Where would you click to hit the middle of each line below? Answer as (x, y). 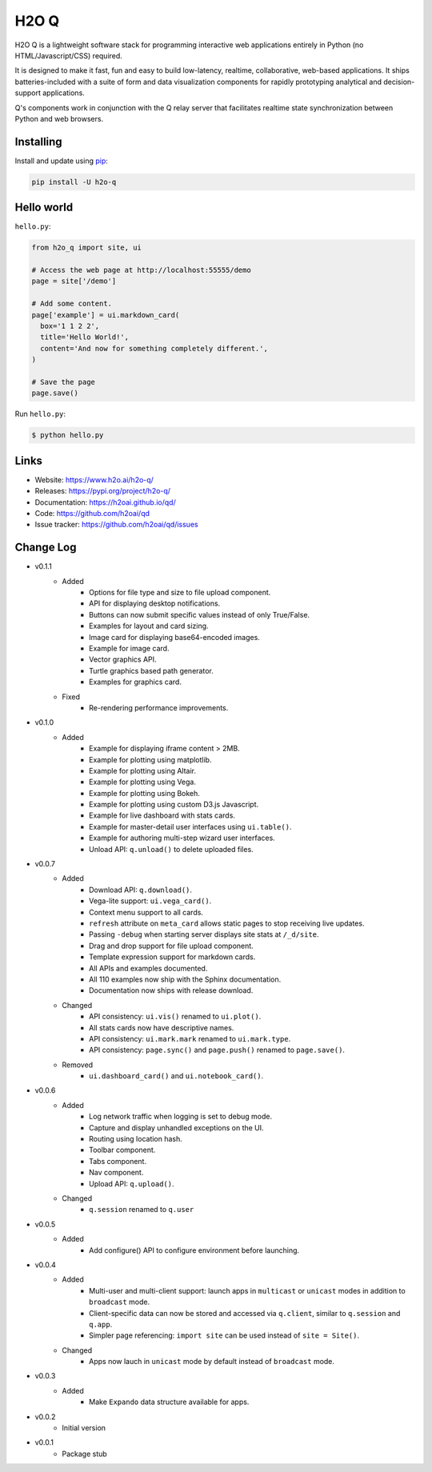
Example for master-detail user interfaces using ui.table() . (190, 826)
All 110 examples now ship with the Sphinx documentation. (185, 979)
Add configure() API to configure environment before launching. (194, 1250)
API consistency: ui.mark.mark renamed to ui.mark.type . (190, 1038)
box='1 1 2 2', (70, 326)
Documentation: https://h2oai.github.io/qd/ (105, 502)
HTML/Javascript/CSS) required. (69, 55)
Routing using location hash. (136, 1139)
